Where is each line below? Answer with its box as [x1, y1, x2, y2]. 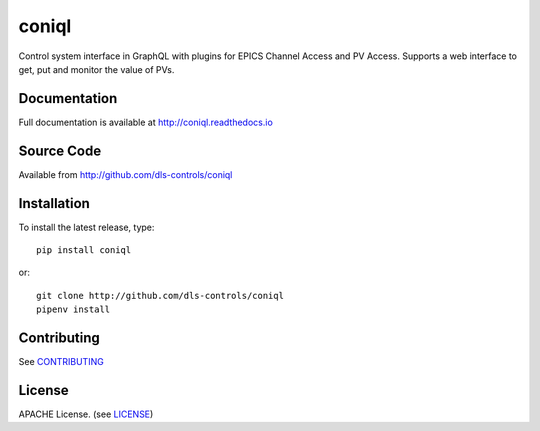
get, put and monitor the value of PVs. [18, 63, 175, 75]
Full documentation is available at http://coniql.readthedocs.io [18, 116, 274, 128]
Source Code [18, 142, 102, 159]
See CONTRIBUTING [18, 356, 104, 368]
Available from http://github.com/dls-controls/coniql [18, 168, 233, 180]
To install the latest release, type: [18, 221, 155, 233]
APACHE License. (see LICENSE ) [18, 408, 154, 420]
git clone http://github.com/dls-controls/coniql [36, 290, 285, 301]
